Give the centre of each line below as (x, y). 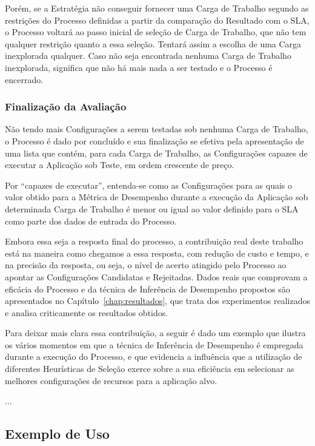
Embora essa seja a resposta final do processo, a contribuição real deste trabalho (154, 241)
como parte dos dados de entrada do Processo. (91, 221)
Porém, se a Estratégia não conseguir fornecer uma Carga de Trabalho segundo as (157, 8)
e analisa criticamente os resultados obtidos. (87, 312)
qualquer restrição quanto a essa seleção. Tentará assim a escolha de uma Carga (153, 43)
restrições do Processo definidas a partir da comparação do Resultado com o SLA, (157, 20)
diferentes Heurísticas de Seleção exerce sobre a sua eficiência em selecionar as (150, 369)
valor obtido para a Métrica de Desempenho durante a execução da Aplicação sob (157, 197)
